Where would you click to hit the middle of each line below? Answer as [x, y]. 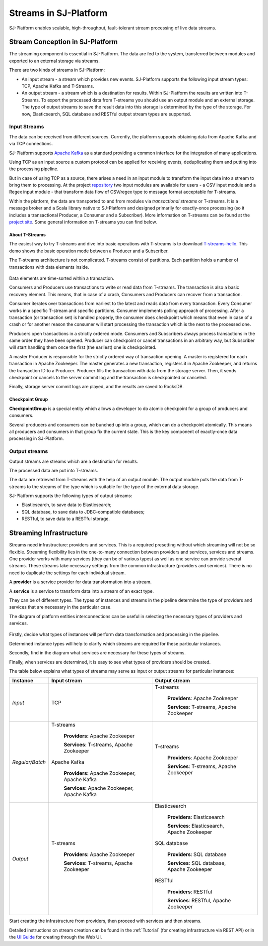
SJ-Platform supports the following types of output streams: [71, 496]
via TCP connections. [31, 144]
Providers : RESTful [190, 892]
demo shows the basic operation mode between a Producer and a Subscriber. [89, 251]
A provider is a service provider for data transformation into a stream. [80, 582]
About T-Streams [28, 235]
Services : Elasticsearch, [196, 826]
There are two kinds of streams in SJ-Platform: [57, 70]
